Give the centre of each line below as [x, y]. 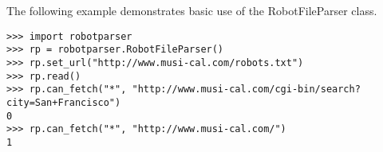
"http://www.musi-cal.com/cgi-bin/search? [246, 90]
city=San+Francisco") [64, 102]
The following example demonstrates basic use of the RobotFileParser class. [192, 10]
